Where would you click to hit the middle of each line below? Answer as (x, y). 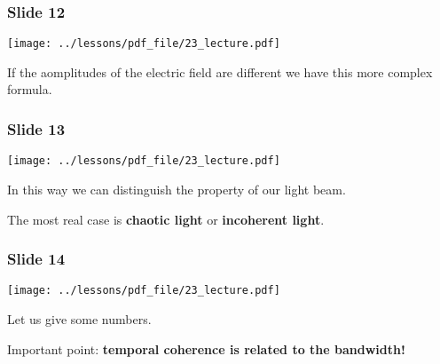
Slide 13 (36, 128)
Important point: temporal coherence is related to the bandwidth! (206, 348)
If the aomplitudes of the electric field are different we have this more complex (220, 71)
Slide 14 (36, 259)
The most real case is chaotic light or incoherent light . (166, 219)
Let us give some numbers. (79, 319)
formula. (30, 89)
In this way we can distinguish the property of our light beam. (177, 189)
